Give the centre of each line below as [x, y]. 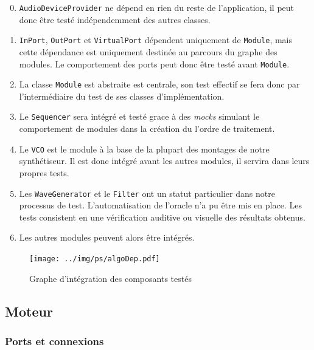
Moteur [29, 311]
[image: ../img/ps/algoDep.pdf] [95, 259]
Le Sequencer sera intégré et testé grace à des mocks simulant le [139, 116]
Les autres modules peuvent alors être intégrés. [107, 237]
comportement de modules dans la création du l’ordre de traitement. [147, 129]
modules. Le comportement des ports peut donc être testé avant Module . [154, 63]
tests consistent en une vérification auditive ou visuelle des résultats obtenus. [162, 217]
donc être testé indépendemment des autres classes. [115, 19]
